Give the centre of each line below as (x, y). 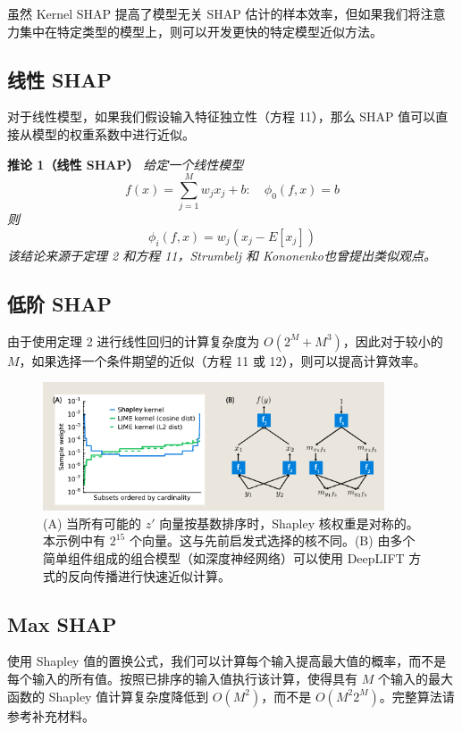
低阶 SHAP (60, 303)
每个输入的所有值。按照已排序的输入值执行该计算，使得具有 (182, 678)
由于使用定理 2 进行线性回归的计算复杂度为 (134, 341)
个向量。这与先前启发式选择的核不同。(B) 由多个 (272, 540)
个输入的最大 (415, 678)
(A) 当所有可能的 (92, 523)
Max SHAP (62, 623)
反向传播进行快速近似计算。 (149, 575)
